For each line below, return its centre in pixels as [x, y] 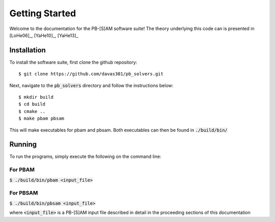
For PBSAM [24, 193]
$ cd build [32, 104]
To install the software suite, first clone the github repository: [73, 62]
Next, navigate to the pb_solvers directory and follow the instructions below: [91, 85]
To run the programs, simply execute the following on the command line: [85, 157]
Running [23, 144]
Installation [28, 50]
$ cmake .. [32, 111]
